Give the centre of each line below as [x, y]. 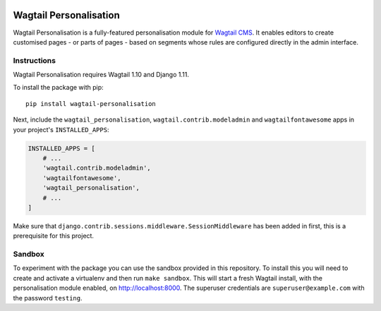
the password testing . [48, 298]
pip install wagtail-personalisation [91, 104]
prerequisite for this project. [54, 236]
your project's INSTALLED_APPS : [61, 129]
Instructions [35, 60]
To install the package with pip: [58, 88]
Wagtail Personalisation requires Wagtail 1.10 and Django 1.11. [101, 75]
